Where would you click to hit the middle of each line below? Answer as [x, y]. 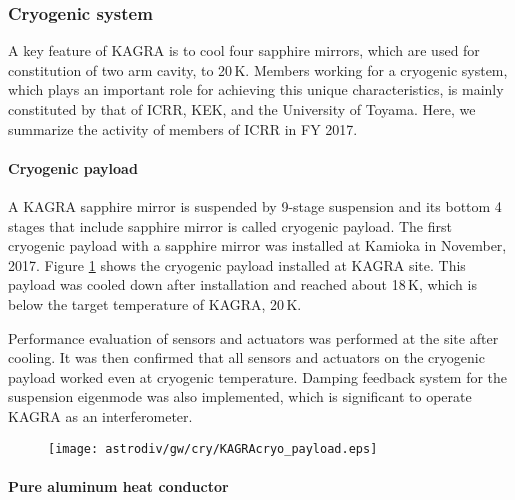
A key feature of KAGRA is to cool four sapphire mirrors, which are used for [244, 50]
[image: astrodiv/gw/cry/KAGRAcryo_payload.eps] [213, 448]
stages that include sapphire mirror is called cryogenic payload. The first [230, 225]
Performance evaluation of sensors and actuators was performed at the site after [253, 337]
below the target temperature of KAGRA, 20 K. [155, 303]
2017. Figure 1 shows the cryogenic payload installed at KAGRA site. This [237, 264]
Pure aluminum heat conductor [118, 485]
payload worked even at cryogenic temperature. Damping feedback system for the [258, 376]
